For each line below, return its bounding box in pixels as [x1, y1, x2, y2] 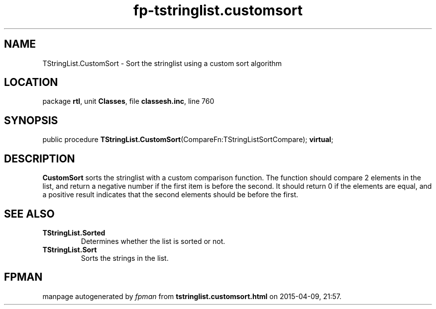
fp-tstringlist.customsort [133, 2, 303, 19]
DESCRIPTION [4, 152, 75, 165]
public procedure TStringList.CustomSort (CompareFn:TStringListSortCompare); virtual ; [42, 135, 333, 144]
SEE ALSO [4, 207, 55, 220]
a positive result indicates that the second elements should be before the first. [42, 190, 298, 199]
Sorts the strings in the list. [81, 253, 169, 262]
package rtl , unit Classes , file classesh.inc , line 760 [42, 97, 215, 106]
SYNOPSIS [4, 114, 58, 127]
